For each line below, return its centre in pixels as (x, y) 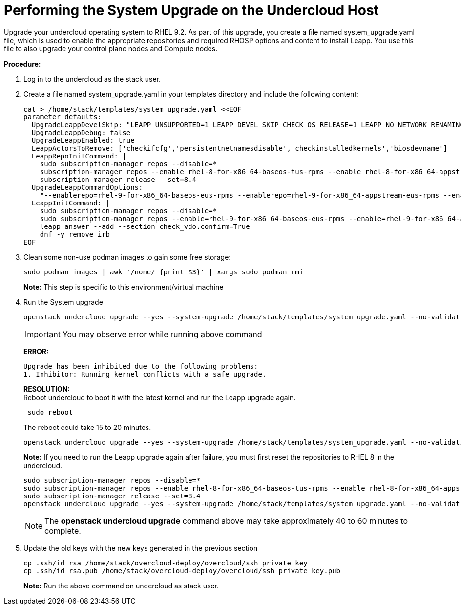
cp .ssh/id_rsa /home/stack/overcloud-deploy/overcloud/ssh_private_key (166, 563)
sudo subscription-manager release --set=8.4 (112, 496)
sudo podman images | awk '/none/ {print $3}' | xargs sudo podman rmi (164, 272)
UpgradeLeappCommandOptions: (87, 187)
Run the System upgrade (63, 302)
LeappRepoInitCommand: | (79, 156)
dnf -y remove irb (75, 234)
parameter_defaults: (63, 117)
